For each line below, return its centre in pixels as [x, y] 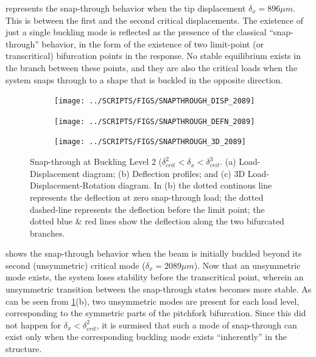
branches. [47, 233]
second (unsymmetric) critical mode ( [75, 265]
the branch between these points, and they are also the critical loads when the [152, 67]
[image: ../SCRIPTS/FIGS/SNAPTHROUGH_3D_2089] [150, 142]
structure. [24, 349]
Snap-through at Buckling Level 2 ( [96, 161]
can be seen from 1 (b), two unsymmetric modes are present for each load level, [153, 301]
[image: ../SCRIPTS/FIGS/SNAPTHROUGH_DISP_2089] [155, 101]
